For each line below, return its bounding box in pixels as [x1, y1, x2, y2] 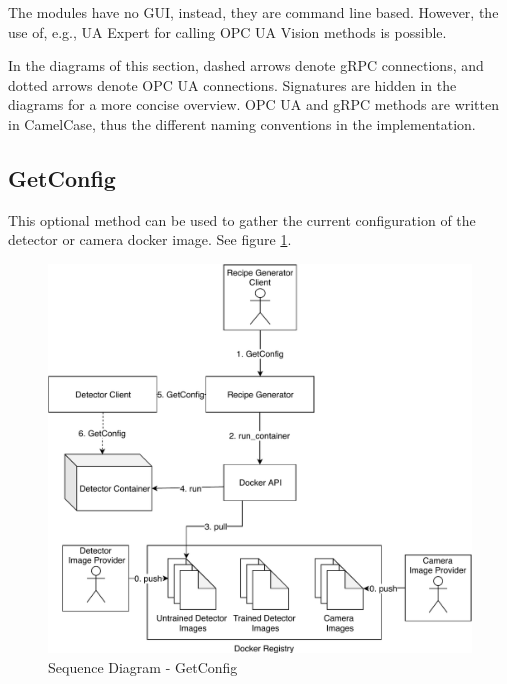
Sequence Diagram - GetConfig [48, 656, 238, 677]
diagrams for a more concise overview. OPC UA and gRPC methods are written [8, 94, 500, 115]
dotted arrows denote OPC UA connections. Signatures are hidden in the [8, 74, 457, 95]
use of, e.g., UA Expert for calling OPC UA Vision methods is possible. [8, 21, 447, 42]
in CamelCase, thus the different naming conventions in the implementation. [8, 113, 476, 134]
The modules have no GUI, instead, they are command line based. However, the [8, 2, 499, 22]
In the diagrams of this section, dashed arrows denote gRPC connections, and [8, 55, 484, 76]
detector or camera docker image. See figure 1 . [8, 229, 292, 250]
